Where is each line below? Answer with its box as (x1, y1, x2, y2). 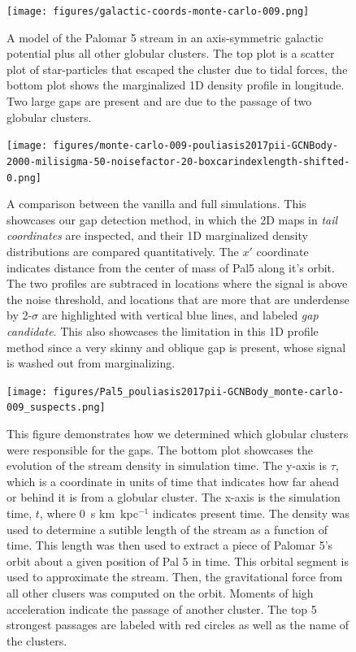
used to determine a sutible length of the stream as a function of (7, 520, 328, 537)
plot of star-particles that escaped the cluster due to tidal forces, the (7, 60, 348, 77)
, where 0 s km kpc (39, 505, 138, 521)
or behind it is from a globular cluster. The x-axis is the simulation (7, 489, 341, 506)
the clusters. (7, 632, 67, 649)
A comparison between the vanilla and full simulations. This (7, 195, 306, 212)
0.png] (7, 172, 41, 184)
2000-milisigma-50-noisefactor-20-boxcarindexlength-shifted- (7, 155, 350, 167)
